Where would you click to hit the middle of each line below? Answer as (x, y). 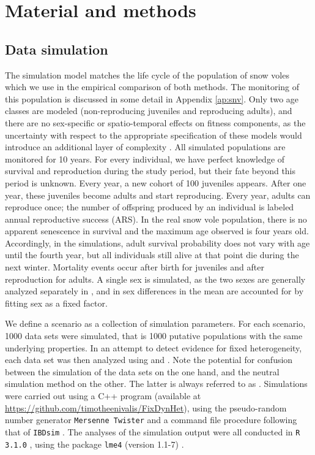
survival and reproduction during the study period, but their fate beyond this (150, 171)
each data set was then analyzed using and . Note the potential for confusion (149, 360)
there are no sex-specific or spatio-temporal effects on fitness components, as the (155, 122)
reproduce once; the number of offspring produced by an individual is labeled (150, 207)
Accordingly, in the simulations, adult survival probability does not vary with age (157, 243)
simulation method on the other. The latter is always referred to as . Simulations (156, 384)
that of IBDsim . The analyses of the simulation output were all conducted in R (153, 431)
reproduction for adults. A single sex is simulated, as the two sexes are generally (155, 279)
